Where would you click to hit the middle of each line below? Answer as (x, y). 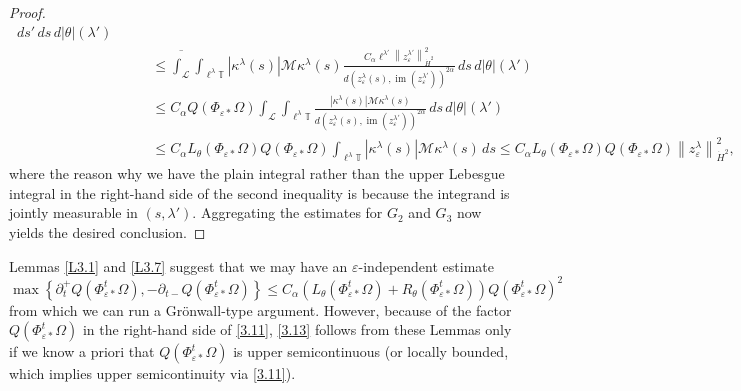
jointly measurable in (73, 212)
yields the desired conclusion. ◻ (107, 231)
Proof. (27, 12)
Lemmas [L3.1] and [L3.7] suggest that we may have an (178, 265)
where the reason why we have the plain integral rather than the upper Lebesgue (257, 173)
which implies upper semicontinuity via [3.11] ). (152, 373)
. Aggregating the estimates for (287, 212)
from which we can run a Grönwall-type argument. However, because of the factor (260, 309)
